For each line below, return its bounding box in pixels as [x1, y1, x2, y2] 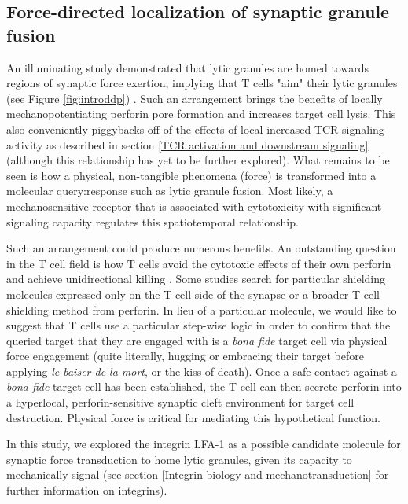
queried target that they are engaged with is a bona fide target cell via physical [6, 332, 388, 348]
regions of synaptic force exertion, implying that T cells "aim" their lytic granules [6, 75, 398, 91]
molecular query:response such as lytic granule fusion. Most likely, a [6, 182, 333, 199]
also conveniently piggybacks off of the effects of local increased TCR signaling [6, 120, 384, 137]
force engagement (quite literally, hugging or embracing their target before [6, 348, 364, 364]
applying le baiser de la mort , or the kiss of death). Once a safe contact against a [6, 362, 397, 379]
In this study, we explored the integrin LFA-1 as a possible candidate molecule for [6, 436, 401, 452]
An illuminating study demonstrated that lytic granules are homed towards [6, 59, 369, 75]
